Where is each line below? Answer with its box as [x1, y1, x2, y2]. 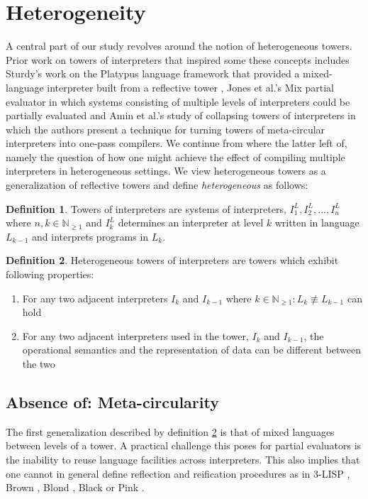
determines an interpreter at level [118, 215, 264, 230]
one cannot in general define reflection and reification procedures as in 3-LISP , [6, 466, 350, 481]
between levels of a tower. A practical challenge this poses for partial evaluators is [6, 438, 362, 453]
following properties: [6, 267, 94, 282]
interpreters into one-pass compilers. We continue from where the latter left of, [6, 136, 347, 150]
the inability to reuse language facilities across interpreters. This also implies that [6, 451, 360, 466]
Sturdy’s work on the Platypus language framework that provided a [6, 66, 300, 81]
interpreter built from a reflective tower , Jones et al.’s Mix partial [47, 79, 335, 94]
